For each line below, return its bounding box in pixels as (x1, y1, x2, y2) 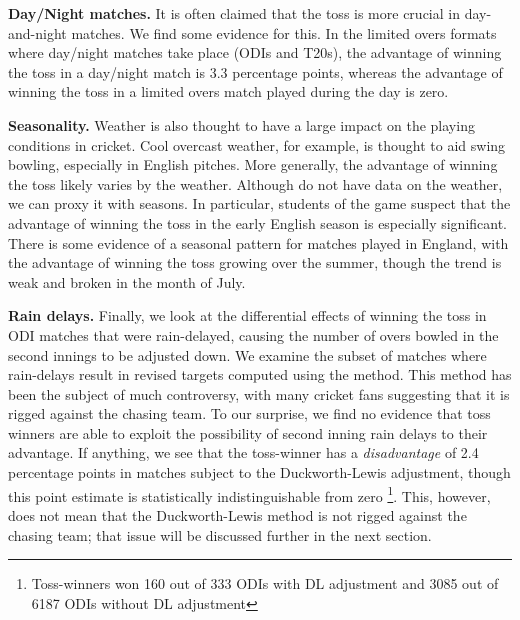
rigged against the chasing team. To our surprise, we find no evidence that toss (8, 403, 491, 424)
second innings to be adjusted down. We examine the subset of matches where (8, 344, 487, 365)
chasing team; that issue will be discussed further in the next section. (8, 524, 432, 545)
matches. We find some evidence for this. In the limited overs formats (71, 22, 497, 43)
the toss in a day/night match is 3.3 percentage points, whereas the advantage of (8, 61, 503, 82)
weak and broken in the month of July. (8, 271, 246, 292)
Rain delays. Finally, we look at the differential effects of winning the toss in (8, 305, 487, 326)
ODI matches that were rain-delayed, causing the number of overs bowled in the (8, 324, 499, 345)
